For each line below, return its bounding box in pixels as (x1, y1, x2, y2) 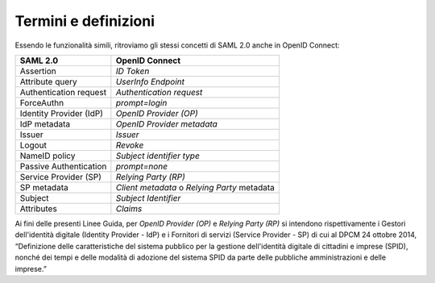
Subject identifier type (115, 150, 201, 161)
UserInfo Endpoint (115, 76, 185, 87)
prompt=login (115, 97, 168, 108)
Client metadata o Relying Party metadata (115, 181, 275, 193)
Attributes (19, 202, 58, 214)
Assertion (19, 65, 56, 77)
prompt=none (115, 160, 168, 172)
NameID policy (19, 150, 76, 161)
